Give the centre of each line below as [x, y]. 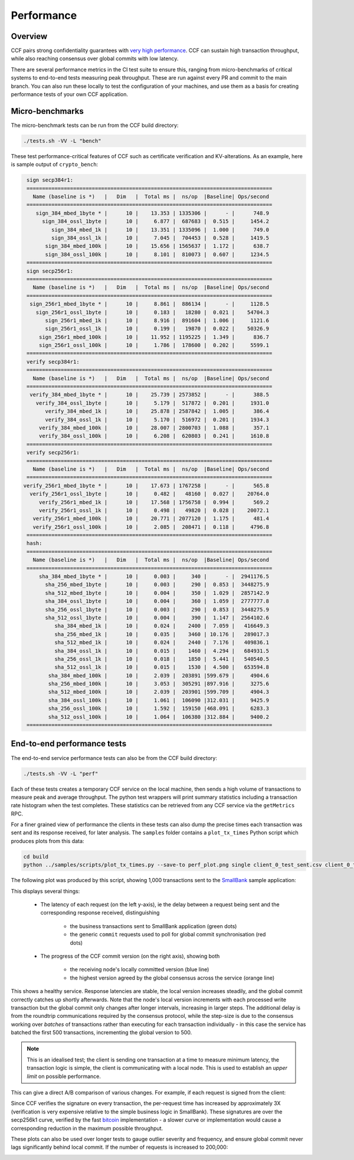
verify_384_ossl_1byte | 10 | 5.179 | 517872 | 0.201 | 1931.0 [153, 403]
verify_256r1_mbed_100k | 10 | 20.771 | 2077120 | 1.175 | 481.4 [151, 519]
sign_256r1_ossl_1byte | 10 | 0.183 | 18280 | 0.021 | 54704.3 [153, 312]
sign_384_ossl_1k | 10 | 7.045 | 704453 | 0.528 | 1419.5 [160, 238]
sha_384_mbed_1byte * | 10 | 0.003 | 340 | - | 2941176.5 [154, 576]
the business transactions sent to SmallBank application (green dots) [153, 926]
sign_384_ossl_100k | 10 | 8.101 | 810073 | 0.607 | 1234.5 [157, 254]
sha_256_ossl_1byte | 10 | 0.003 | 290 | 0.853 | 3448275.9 [157, 610]
